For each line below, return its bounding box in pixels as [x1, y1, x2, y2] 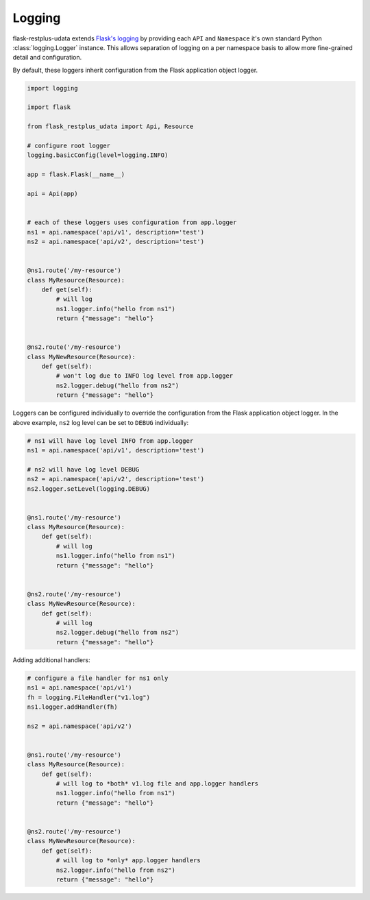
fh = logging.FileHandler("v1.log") [27, 693, 151, 701]
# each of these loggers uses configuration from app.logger [27, 219, 237, 226]
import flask [27, 104, 71, 111]
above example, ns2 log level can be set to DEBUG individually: [12, 418, 189, 426]
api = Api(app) [27, 190, 78, 197]
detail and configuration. [12, 53, 82, 62]
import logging [27, 84, 78, 92]
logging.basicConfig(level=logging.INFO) [27, 151, 169, 159]
